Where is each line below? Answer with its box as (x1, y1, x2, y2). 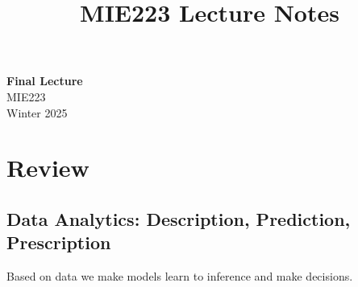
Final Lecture (6, 72, 83, 89)
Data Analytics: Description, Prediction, (6, 206, 351, 231)
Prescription (6, 230, 111, 255)
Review (6, 151, 89, 184)
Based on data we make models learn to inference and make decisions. (6, 268, 353, 285)
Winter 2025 (6, 104, 68, 121)
